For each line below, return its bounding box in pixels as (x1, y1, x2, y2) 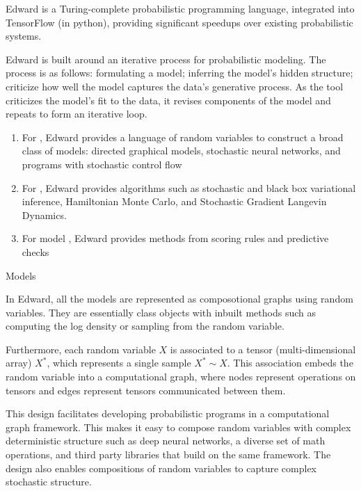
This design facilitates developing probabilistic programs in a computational (6, 406, 330, 421)
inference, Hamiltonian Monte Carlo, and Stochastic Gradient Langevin (22, 194, 327, 209)
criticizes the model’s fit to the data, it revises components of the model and (6, 92, 331, 107)
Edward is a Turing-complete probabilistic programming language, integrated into (6, 1, 355, 15)
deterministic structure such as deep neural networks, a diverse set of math (6, 433, 326, 448)
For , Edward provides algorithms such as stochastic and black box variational (22, 180, 356, 195)
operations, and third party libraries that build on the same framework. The (6, 447, 331, 462)
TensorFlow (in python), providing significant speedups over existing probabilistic (6, 15, 353, 29)
